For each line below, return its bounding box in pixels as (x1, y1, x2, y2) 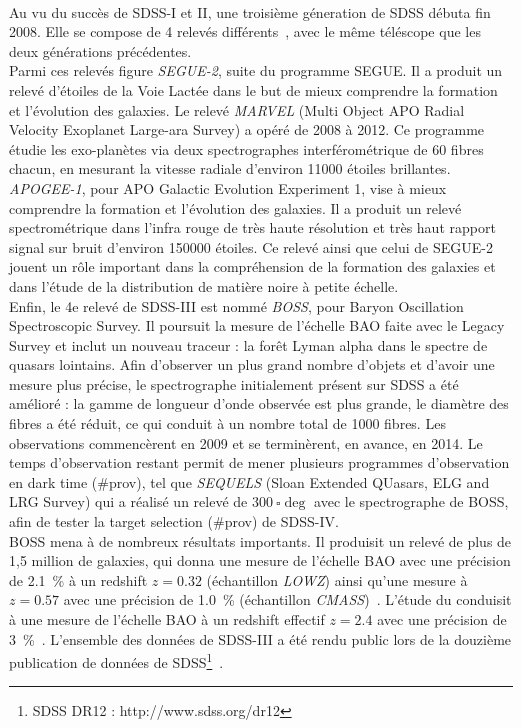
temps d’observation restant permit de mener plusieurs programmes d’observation (9, 452, 510, 473)
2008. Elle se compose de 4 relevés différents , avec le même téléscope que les (9, 21, 481, 42)
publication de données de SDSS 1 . (9, 649, 224, 672)
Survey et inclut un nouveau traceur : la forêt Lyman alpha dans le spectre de (9, 334, 488, 355)
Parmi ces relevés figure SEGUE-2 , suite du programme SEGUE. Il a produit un (9, 60, 503, 81)
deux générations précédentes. (9, 40, 192, 61)
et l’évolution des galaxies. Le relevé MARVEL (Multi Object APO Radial (9, 99, 465, 120)
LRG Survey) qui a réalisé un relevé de (9, 491, 248, 512)
